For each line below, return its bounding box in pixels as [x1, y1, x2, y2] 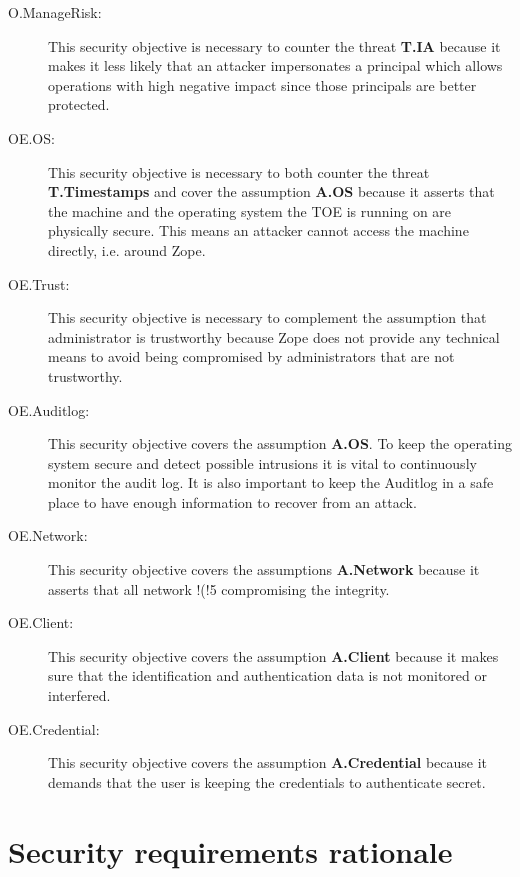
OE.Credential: [8, 718, 100, 739]
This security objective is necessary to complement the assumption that [48, 307, 487, 328]
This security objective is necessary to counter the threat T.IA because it [48, 35, 501, 56]
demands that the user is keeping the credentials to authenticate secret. [48, 771, 486, 792]
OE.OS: [8, 127, 55, 148]
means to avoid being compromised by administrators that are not [48, 346, 455, 367]
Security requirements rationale [8, 830, 453, 871]
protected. [48, 94, 110, 115]
